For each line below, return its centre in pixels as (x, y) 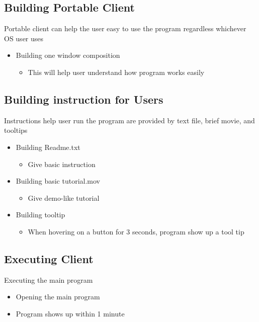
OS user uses (24, 38)
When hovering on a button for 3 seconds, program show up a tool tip (136, 231)
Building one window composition (68, 55)
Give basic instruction (62, 164)
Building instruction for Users (84, 99)
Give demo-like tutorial (64, 197)
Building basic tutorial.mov (58, 181)
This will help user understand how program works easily (116, 72)
